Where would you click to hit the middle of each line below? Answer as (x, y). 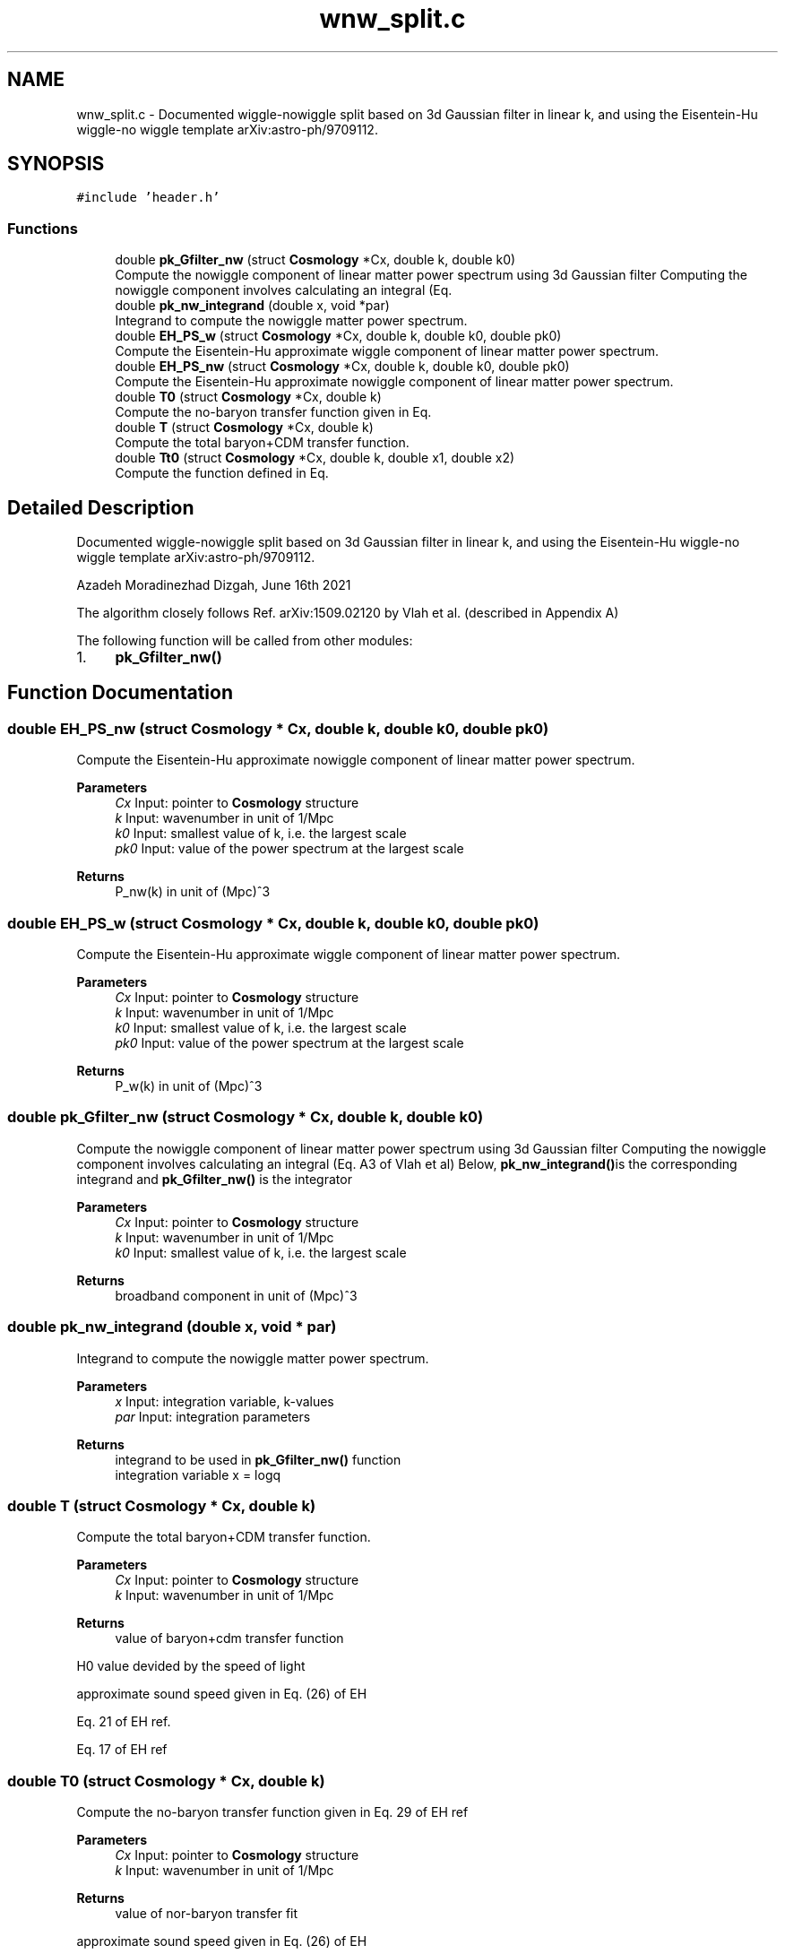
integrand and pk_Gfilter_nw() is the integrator (214, 1179)
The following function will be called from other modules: (245, 641)
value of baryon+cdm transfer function (229, 1638)
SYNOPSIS (56, 164)
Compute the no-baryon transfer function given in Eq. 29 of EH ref (272, 1812)
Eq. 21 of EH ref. (124, 1722)
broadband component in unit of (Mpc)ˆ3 (236, 1295)
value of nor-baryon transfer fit (207, 1913)
